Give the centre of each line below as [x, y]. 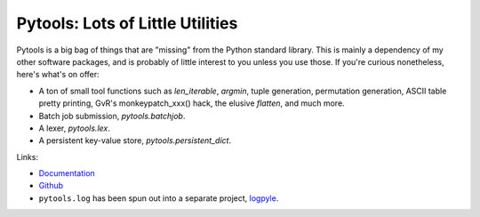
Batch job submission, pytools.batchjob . [112, 116]
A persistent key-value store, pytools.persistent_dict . [135, 141]
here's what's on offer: [58, 75]
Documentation [67, 173]
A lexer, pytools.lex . [74, 128]
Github [51, 186]
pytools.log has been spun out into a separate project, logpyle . [159, 198]
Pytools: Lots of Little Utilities [127, 23]
